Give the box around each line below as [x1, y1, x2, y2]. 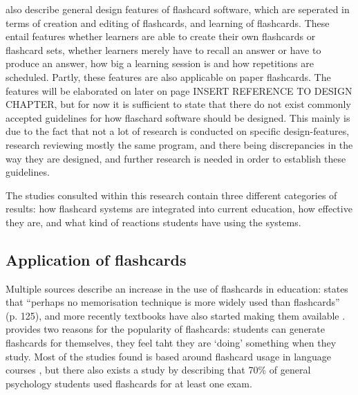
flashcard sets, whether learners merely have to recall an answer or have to [6, 42, 321, 57]
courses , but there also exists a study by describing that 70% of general [6, 362, 311, 377]
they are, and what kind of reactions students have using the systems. [6, 214, 301, 229]
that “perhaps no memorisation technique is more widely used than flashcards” [6, 295, 340, 309]
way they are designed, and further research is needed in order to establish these [6, 151, 346, 165]
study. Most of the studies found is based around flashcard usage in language [6, 349, 331, 363]
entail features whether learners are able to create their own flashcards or [6, 29, 316, 44]
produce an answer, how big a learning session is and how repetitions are [6, 56, 314, 71]
